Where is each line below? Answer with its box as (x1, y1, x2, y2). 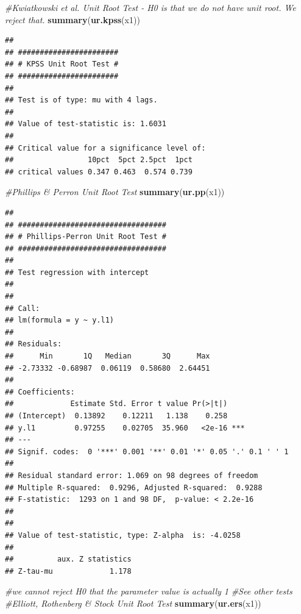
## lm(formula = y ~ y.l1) (5, 316, 114, 325)
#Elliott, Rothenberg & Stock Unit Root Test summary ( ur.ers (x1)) (5, 596, 261, 609)
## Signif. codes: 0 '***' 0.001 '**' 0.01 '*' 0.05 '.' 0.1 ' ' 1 (5, 447, 289, 456)
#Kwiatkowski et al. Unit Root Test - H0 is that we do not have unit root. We (5, 1, 296, 13)
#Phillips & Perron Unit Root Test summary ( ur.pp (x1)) (5, 185, 225, 198)
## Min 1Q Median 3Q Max (5, 352, 210, 361)
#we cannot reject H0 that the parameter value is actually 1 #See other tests (5, 585, 292, 598)
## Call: (5, 304, 40, 313)
